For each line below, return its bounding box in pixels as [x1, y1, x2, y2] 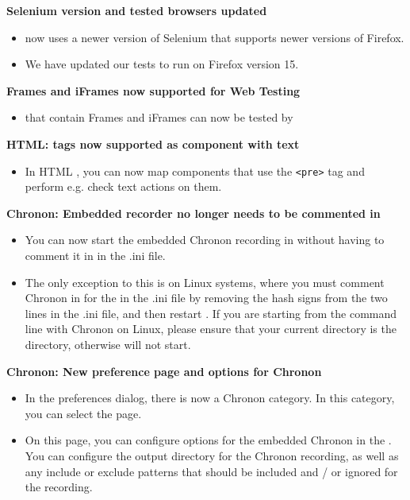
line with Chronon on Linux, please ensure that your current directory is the [25, 320, 397, 337]
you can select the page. [25, 405, 142, 421]
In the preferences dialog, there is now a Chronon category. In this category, [25, 390, 395, 406]
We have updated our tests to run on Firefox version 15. [25, 56, 299, 72]
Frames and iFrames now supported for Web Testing [6, 82, 301, 99]
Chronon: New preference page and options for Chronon [6, 362, 322, 379]
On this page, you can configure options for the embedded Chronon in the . [25, 432, 392, 448]
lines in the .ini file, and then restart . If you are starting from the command [25, 304, 397, 321]
